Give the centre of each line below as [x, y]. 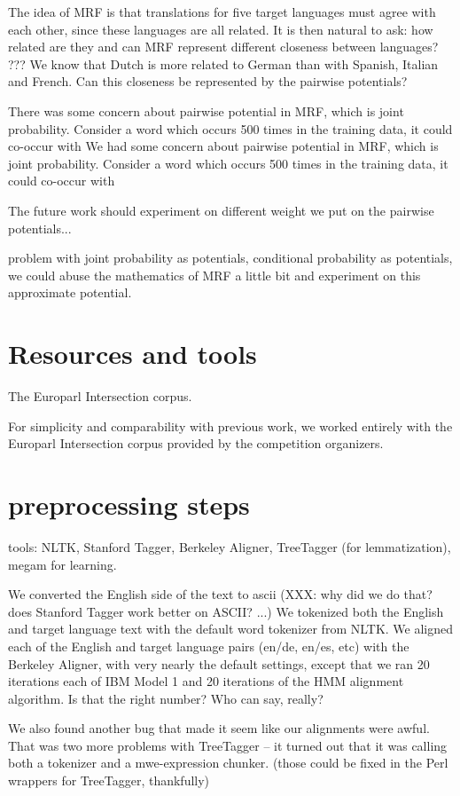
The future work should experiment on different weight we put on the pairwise [221, 210]
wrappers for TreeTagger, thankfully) [109, 780]
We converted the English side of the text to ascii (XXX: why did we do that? [220, 594]
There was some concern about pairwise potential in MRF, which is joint [206, 110]
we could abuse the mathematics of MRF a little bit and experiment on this [214, 275]
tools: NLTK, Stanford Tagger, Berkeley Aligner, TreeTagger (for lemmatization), [230, 546]
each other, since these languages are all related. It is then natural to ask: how [221, 29]
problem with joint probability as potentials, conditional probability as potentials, [230, 258]
